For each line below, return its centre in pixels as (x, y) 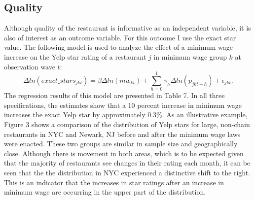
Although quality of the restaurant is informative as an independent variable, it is (127, 28)
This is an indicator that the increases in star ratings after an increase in (114, 182)
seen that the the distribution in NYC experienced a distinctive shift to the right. (127, 173)
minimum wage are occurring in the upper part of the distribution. (105, 192)
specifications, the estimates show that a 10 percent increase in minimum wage (123, 105)
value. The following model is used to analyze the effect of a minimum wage (119, 47)
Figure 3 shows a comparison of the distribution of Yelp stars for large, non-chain (127, 124)
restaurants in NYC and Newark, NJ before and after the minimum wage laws (122, 134)
